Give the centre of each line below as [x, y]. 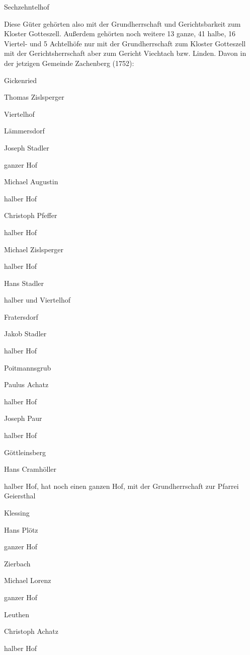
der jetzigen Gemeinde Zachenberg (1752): [69, 63]
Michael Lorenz [28, 580]
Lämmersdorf [24, 131]
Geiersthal [20, 496]
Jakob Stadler [25, 334]
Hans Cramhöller [30, 469]
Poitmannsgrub [28, 367]
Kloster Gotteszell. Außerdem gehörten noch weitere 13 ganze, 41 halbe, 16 [120, 33]
